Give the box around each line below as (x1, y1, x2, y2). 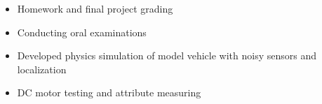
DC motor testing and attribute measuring (17, 85, 201, 100)
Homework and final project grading (17, 1, 173, 15)
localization (17, 61, 67, 76)
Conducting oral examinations (17, 24, 147, 39)
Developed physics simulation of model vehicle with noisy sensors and (17, 48, 316, 63)
